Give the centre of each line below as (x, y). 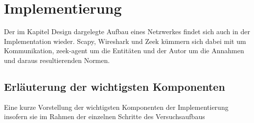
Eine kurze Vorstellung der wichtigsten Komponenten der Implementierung (116, 107)
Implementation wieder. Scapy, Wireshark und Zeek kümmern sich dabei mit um (125, 41)
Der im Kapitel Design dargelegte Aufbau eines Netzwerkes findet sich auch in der (127, 31)
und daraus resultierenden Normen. (57, 60)
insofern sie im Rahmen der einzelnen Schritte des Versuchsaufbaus (104, 116)
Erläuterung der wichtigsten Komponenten (115, 86)
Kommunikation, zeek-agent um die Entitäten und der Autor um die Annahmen (124, 51)
